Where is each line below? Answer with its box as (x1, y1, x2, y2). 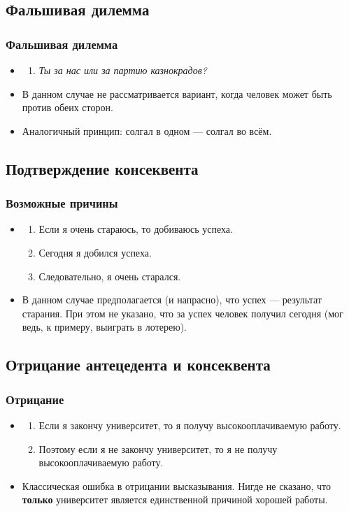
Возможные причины (6, 194, 118, 212)
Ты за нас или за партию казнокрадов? (38, 63, 207, 77)
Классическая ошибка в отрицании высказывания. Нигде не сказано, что (22, 478, 331, 493)
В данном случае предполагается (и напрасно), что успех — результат (22, 292, 322, 307)
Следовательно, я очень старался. (38, 268, 181, 283)
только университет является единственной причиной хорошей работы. (22, 492, 328, 507)
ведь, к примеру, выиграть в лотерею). (22, 319, 187, 334)
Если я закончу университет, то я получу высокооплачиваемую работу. (38, 417, 341, 432)
